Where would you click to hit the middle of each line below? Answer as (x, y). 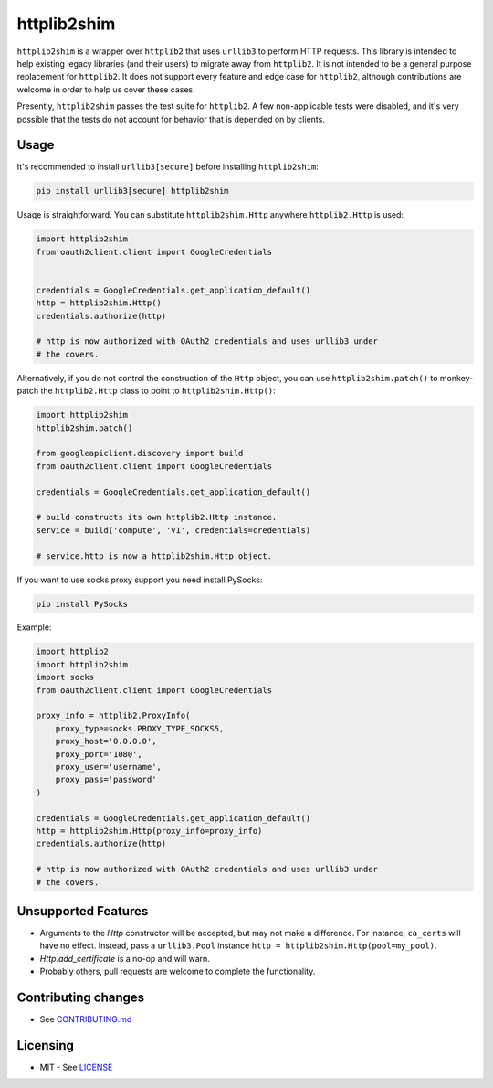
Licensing (46, 1045)
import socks (65, 677)
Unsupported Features (83, 911)
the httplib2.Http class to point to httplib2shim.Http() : (158, 391)
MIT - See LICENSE (76, 1067)
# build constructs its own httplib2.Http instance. (157, 517)
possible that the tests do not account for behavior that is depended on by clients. (171, 119)
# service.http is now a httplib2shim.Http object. (154, 556)
